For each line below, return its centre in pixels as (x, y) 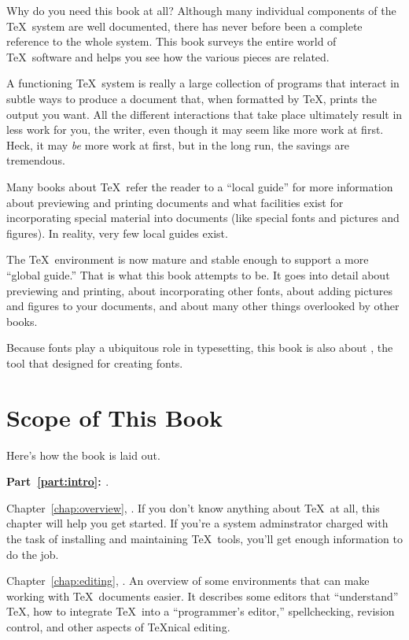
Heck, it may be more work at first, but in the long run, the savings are (178, 144)
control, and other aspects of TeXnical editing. (118, 626)
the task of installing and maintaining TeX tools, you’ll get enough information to (204, 538)
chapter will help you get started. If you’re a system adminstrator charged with (197, 523)
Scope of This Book (114, 417)
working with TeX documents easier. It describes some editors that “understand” (203, 596)
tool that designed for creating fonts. (95, 363)
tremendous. (36, 160)
